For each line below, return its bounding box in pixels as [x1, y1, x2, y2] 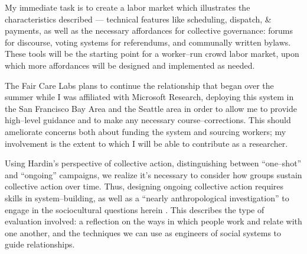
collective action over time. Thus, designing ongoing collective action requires [5, 180, 284, 192]
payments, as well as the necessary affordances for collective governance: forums [5, 24, 293, 37]
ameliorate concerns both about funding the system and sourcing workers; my [5, 125, 286, 137]
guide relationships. [5, 238, 75, 250]
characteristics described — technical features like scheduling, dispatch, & [5, 12, 272, 25]
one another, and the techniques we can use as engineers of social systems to [5, 226, 282, 239]
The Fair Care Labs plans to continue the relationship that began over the [5, 79, 274, 91]
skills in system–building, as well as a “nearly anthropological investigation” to [5, 191, 289, 204]
